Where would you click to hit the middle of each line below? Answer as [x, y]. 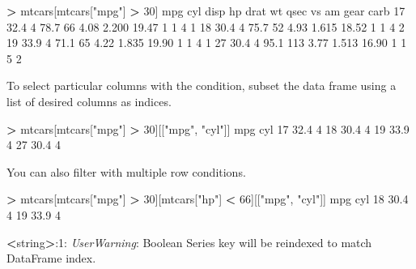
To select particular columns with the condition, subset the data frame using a [202, 85]
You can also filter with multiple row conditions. [126, 171]
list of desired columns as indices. [89, 101]
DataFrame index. [51, 258]
